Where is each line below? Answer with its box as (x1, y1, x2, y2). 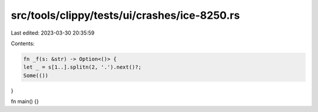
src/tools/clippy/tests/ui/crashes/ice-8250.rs (11, 9, 240, 22)
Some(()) (23, 72, 49, 79)
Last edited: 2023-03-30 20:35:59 (11, 29, 95, 36)
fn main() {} (11, 98, 39, 105)
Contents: (11, 40, 35, 47)
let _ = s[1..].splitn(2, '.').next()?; (23, 64, 141, 70)
